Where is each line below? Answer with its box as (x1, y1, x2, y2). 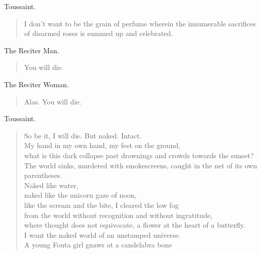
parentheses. (24, 170, 62, 180)
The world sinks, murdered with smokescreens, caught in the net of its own (24, 160, 257, 170)
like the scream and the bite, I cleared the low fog (24, 199, 179, 210)
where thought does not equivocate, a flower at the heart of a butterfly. (24, 220, 245, 230)
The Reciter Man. (4, 45, 59, 55)
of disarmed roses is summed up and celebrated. (24, 28, 173, 39)
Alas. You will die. (24, 96, 82, 106)
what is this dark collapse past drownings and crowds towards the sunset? (24, 150, 254, 160)
